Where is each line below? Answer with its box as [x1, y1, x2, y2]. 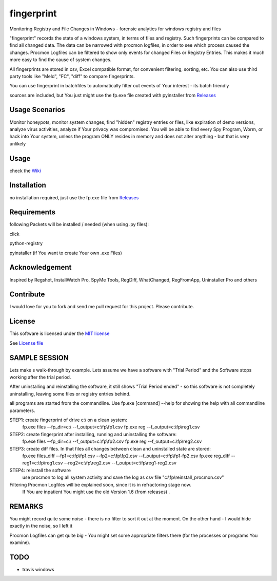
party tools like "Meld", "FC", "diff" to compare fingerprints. [9, 73, 135, 79]
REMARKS [9, 502, 44, 511]
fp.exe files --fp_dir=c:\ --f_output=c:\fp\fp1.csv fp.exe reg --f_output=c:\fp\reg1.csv [22, 424, 200, 430]
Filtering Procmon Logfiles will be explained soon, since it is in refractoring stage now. [9, 481, 192, 488]
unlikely [9, 140, 26, 146]
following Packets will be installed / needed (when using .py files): [9, 221, 149, 228]
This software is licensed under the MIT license [9, 330, 110, 336]
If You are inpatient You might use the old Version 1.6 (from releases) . [22, 489, 170, 495]
